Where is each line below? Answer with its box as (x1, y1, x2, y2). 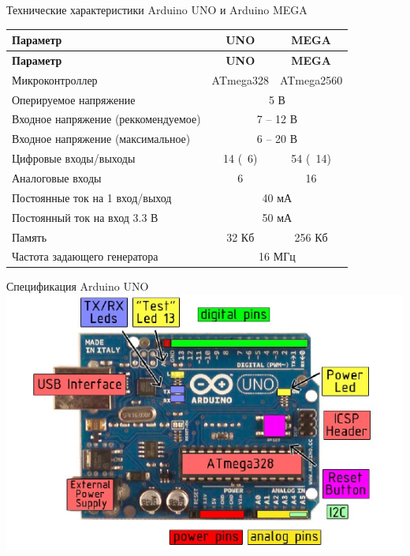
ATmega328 (211, 71, 269, 88)
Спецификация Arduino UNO (6, 278, 149, 295)
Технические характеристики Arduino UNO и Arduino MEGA (6, 2, 307, 17)
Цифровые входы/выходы (12, 150, 136, 167)
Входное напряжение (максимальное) (12, 130, 191, 147)
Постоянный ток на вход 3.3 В (12, 208, 158, 225)
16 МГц (259, 248, 296, 265)
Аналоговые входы (12, 170, 102, 186)
